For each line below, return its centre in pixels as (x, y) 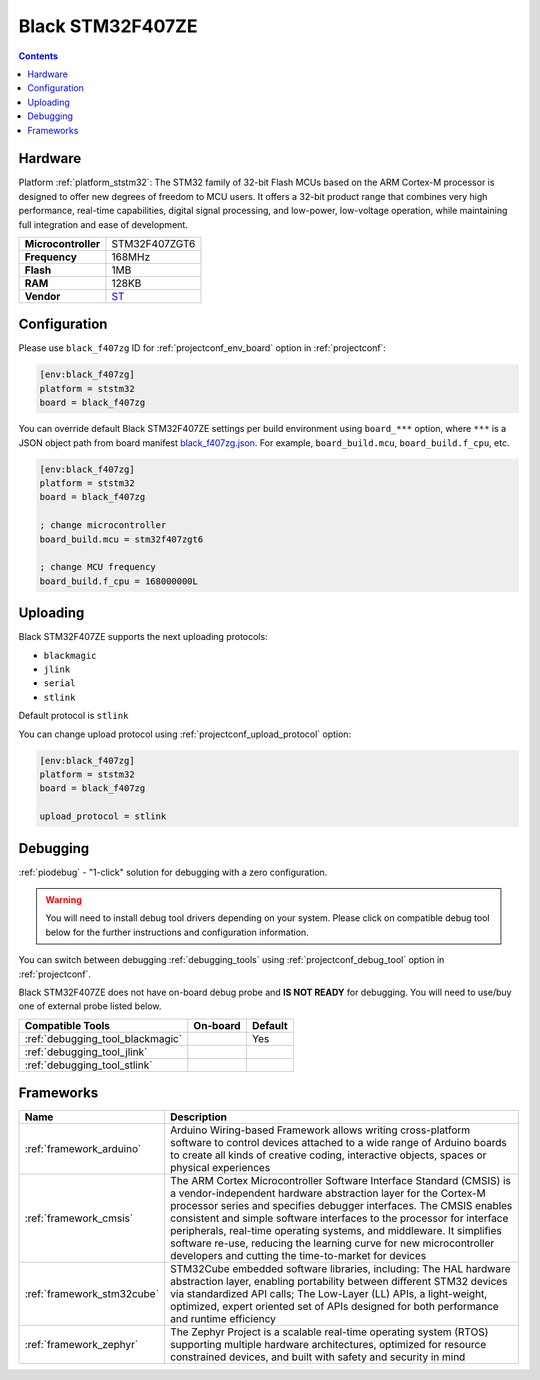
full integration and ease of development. (103, 224)
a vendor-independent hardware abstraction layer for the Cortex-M (328, 1193)
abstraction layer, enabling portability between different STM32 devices (339, 1282)
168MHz (131, 257)
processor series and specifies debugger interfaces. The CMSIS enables (341, 1206)
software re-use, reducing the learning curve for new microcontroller (332, 1243)
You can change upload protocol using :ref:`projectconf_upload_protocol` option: (185, 734)
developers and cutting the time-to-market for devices (298, 1256)
